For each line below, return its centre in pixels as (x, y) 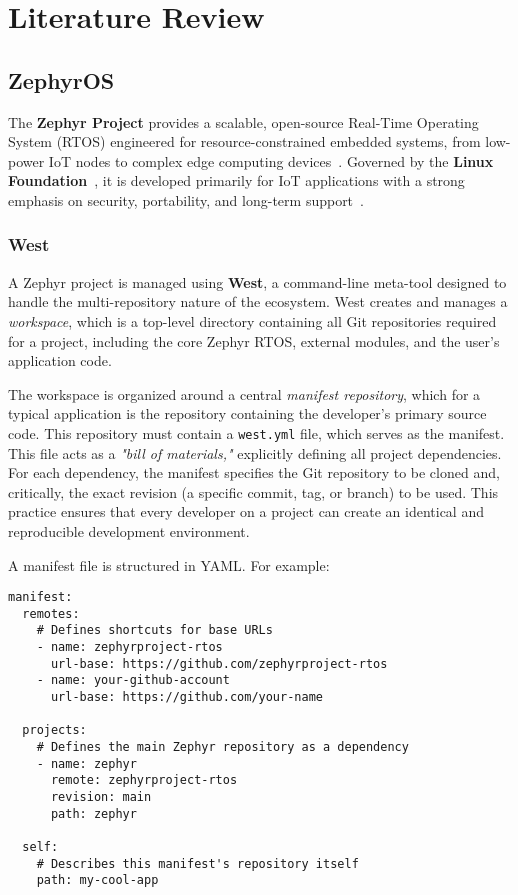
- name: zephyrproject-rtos (129, 647)
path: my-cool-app (97, 880)
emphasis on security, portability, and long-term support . (186, 199)
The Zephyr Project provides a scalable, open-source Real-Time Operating (243, 121)
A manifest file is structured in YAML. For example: (169, 564)
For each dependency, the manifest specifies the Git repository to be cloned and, (254, 472)
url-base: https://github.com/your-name (186, 697)
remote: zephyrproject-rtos (144, 780)
